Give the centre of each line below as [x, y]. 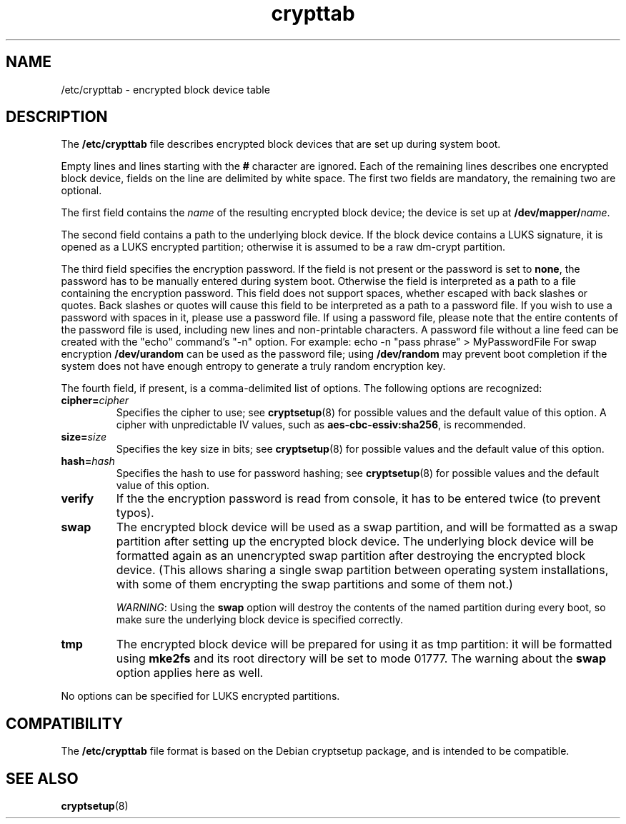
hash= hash [88, 461]
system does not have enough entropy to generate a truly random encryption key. [253, 366]
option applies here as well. [190, 673]
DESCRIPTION [57, 117]
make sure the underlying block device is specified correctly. [260, 620]
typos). [135, 513]
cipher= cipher [95, 401]
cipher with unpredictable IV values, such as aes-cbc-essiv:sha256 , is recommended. [321, 425]
